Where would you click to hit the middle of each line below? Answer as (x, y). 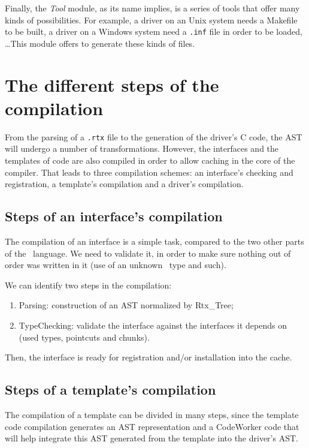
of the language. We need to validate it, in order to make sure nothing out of (148, 253)
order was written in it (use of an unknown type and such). (116, 265)
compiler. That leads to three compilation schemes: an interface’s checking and (149, 172)
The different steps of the (112, 84)
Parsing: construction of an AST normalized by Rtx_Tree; (126, 305)
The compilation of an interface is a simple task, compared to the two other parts (154, 241)
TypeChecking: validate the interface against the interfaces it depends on (153, 325)
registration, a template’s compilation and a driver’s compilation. (124, 184)
